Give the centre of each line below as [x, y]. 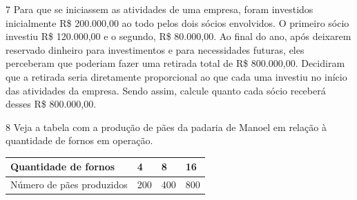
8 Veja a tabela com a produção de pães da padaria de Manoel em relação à [166, 127]
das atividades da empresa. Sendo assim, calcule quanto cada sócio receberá [166, 90]
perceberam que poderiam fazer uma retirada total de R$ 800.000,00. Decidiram [175, 63]
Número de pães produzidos [69, 184]
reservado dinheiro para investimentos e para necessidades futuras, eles [155, 49]
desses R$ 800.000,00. [51, 104]
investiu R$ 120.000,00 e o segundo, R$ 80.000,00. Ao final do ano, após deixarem [178, 36]
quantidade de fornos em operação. [79, 140]
